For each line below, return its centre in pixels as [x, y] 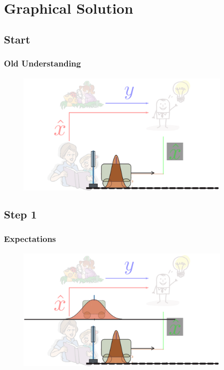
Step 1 [20, 214]
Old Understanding [42, 63]
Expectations [30, 238]
